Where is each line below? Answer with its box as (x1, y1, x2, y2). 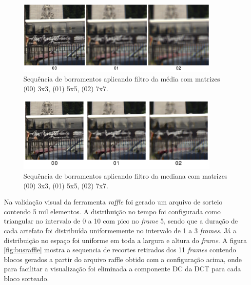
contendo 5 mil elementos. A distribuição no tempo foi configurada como (4, 206, 221, 216)
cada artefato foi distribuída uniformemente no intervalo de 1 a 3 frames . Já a (4, 225, 237, 236)
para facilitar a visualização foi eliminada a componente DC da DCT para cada (4, 264, 241, 274)
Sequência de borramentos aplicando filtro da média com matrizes (23, 74, 220, 84)
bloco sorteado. (4, 273, 49, 284)
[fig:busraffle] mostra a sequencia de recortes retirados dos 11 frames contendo (4, 244, 236, 255)
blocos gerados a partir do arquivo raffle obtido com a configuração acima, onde (4, 254, 242, 264)
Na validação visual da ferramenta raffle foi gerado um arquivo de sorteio (4, 197, 223, 207)
